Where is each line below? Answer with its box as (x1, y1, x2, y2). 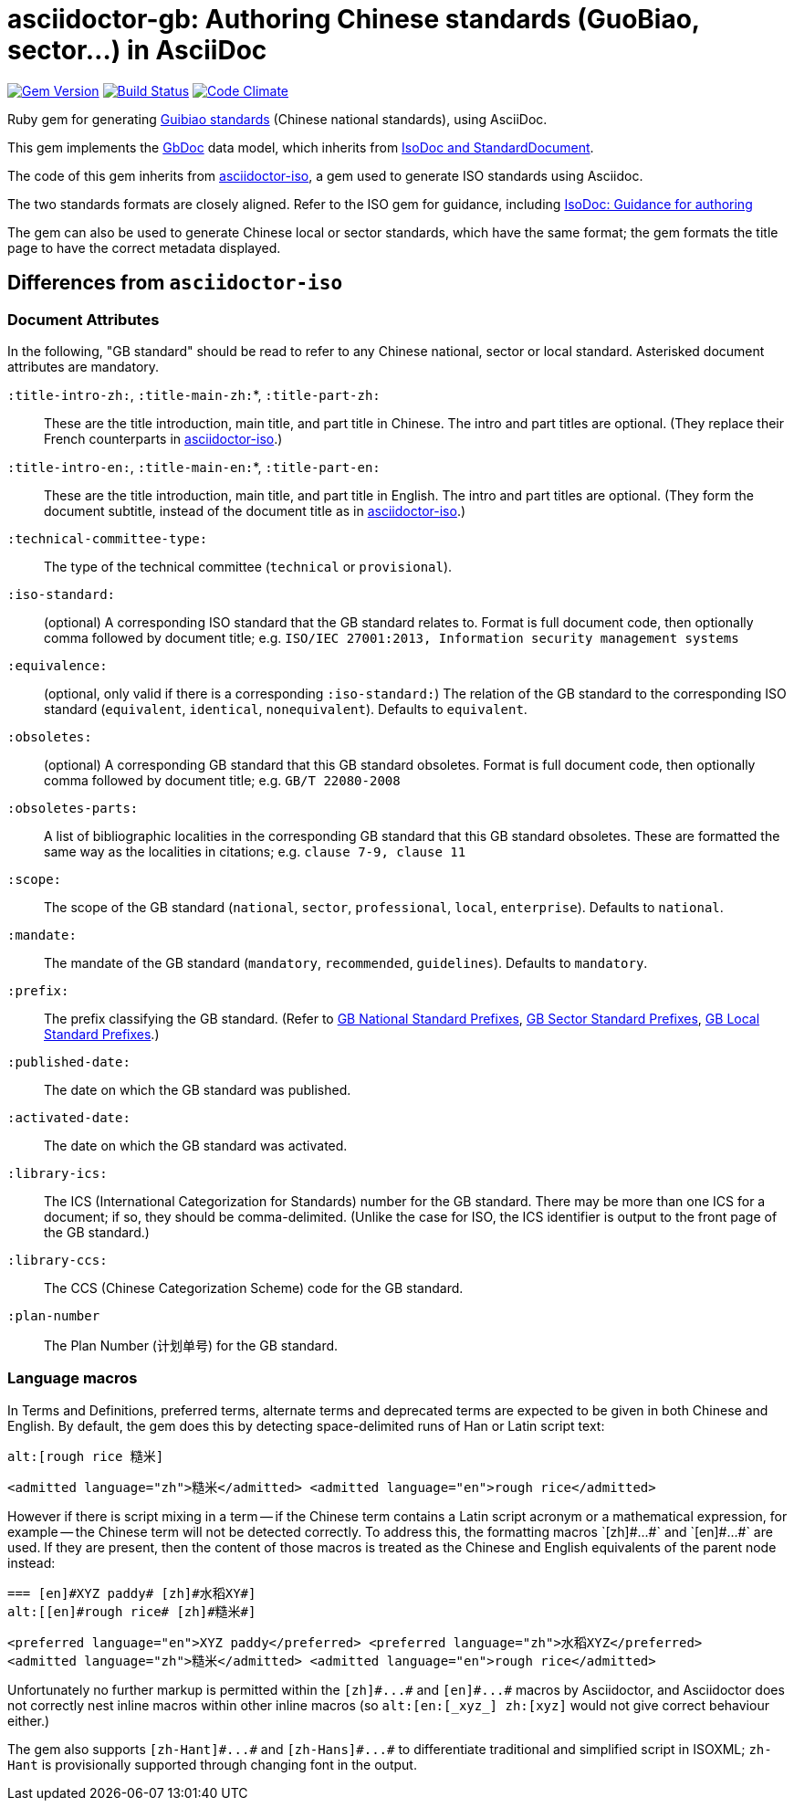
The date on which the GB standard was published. (44, 1081, 351, 1098)
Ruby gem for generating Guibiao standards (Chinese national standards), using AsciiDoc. (7, 110, 548, 127)
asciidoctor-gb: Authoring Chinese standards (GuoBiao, (7, 4, 700, 35)
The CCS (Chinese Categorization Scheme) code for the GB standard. (44, 1279, 464, 1296)
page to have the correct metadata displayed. (7, 239, 281, 256)
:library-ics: (7, 1165, 108, 1181)
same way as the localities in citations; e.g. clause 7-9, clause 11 (44, 843, 466, 859)
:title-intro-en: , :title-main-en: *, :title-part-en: (7, 458, 381, 475)
